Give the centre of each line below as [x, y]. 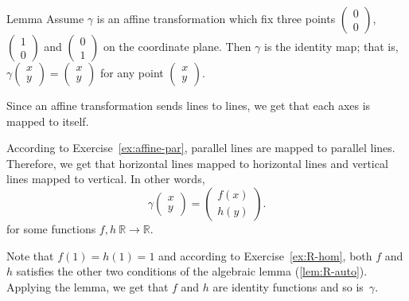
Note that [30, 255]
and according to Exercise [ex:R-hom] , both [265, 255]
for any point [132, 72]
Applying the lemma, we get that [88, 286]
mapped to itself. [48, 121]
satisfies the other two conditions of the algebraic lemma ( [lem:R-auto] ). [192, 271]
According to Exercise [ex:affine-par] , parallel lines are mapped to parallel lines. [201, 148]
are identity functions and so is [288, 286]
